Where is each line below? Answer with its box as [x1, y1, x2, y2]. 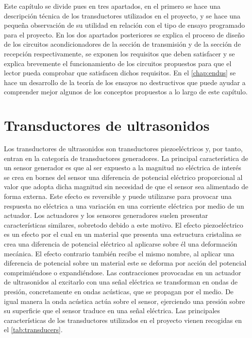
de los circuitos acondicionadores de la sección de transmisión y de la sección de [4, 39, 241, 49]
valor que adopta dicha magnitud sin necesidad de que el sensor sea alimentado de [4, 181, 249, 192]
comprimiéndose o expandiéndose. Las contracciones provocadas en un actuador [4, 267, 241, 277]
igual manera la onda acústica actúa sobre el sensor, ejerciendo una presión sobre [4, 296, 245, 306]
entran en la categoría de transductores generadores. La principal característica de [4, 153, 248, 163]
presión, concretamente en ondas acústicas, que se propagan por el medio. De [4, 286, 234, 296]
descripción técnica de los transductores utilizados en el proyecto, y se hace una [4, 10, 241, 20]
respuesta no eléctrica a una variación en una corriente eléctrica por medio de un [4, 200, 244, 211]
